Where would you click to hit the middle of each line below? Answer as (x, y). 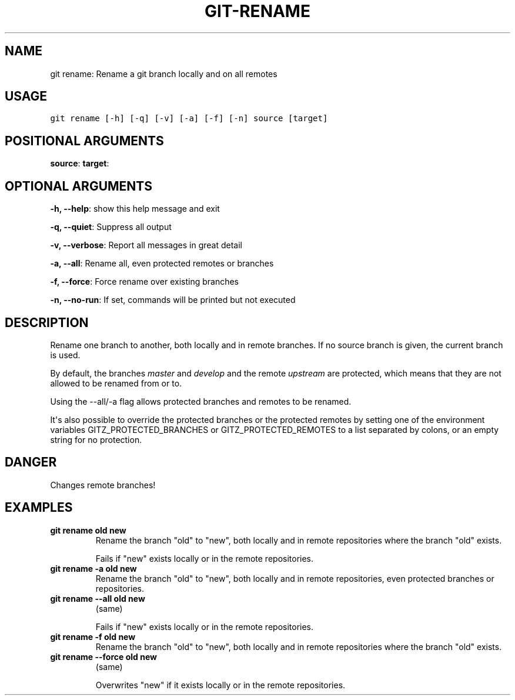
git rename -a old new (93, 568)
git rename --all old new (98, 598)
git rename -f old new (93, 636)
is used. (65, 355)
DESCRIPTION (47, 322)
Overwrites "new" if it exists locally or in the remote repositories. (220, 685)
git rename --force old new (103, 656)
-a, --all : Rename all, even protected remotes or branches (162, 264)
